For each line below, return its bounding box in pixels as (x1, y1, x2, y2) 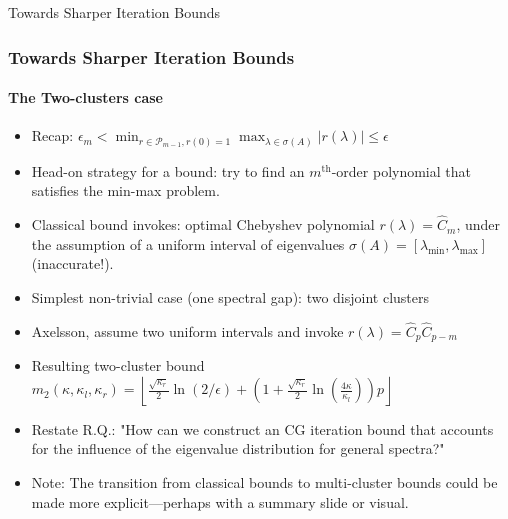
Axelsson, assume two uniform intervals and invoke (31, 320, 344, 341)
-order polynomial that (331, 160, 471, 181)
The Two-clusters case (8, 87, 163, 108)
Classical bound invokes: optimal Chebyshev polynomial (31, 214, 375, 235)
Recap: (31, 125, 74, 146)
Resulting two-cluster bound (31, 355, 205, 376)
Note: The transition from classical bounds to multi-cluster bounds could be (31, 471, 498, 492)
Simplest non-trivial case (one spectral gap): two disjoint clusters (31, 286, 430, 307)
